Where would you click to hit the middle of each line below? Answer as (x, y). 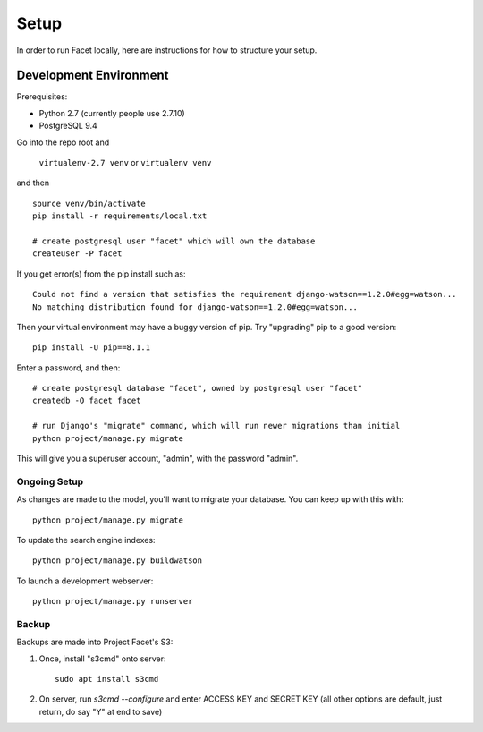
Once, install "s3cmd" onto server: (102, 659)
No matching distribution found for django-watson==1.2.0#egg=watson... (195, 307)
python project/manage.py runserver (113, 601)
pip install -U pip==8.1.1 (92, 348)
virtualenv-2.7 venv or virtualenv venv (125, 163)
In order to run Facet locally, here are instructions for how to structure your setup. (167, 50)
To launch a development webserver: (85, 581)
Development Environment (93, 76)
